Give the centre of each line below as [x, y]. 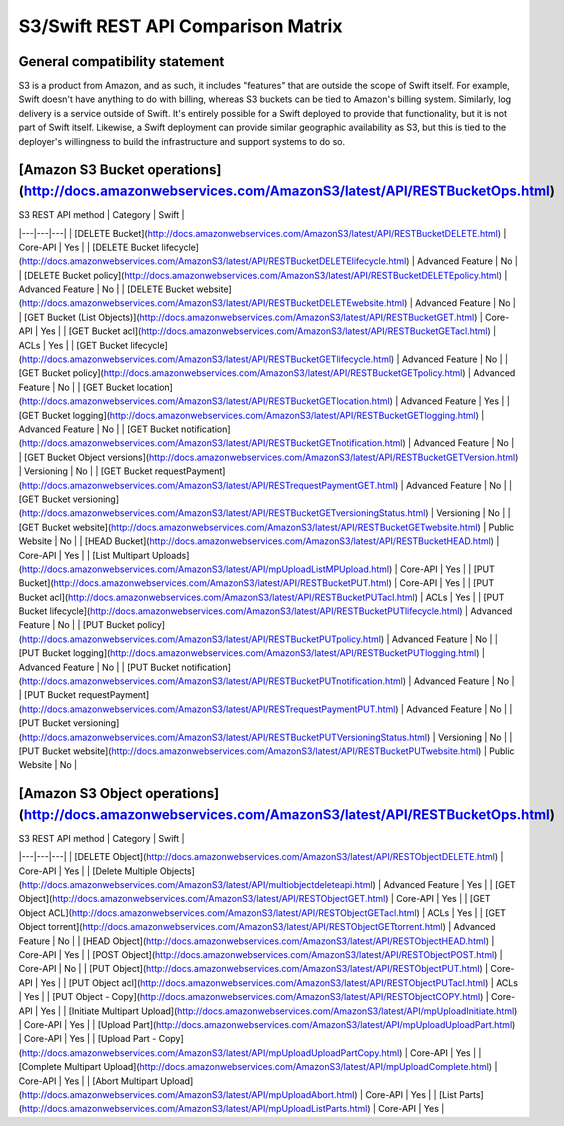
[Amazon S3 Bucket [81, 170]
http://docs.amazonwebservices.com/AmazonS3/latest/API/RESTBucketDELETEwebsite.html [213, 303]
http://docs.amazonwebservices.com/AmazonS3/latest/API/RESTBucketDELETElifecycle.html [214, 261]
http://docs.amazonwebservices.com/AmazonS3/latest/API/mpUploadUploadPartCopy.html [210, 1052]
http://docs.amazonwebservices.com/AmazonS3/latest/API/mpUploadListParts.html [194, 1109]
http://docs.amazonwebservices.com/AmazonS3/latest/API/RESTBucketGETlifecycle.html [206, 359]
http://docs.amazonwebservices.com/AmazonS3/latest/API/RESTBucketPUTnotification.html [212, 681]
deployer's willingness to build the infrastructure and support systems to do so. [181, 141]
